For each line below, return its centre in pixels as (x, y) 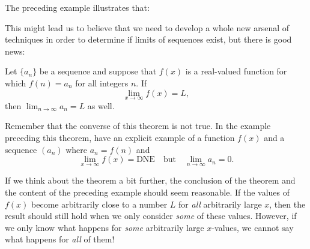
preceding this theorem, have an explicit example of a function (120, 137)
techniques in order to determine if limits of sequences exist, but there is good (148, 39)
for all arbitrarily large (220, 204)
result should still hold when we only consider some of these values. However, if (151, 216)
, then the (287, 204)
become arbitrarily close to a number (99, 204)
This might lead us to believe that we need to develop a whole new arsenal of (147, 27)
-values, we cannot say (253, 227)
